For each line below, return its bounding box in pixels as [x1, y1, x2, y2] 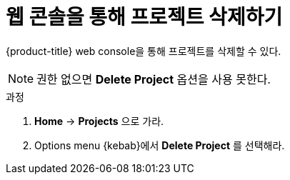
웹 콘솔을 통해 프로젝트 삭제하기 [6, 5, 283, 29]
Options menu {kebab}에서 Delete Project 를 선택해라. [34, 139, 285, 151]
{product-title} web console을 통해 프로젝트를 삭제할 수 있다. [6, 44, 281, 57]
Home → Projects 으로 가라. [34, 114, 164, 127]
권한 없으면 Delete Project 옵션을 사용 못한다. [36, 71, 271, 86]
